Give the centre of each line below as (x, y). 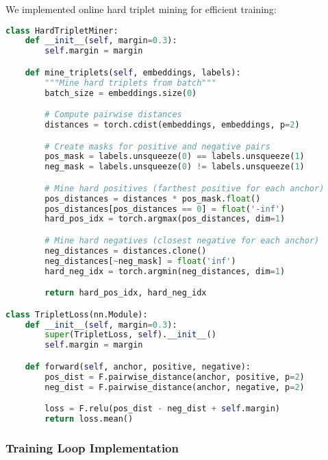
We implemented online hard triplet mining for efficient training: (141, 9)
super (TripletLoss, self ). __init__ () (130, 335)
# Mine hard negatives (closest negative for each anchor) (182, 241)
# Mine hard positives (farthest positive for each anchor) (185, 188)
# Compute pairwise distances (113, 115)
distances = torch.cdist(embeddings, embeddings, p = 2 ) (172, 125)
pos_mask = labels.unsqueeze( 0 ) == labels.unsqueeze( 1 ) (175, 157)
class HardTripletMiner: (62, 31)
